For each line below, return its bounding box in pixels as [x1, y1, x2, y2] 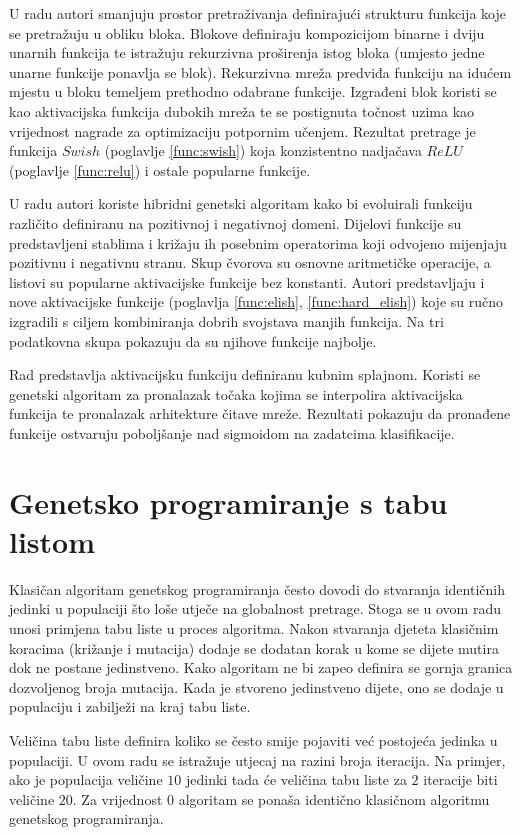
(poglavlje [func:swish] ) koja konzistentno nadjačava [104, 140, 422, 161]
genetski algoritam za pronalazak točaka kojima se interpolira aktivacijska [9, 383, 463, 404]
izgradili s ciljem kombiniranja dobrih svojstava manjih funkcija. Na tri [9, 310, 444, 331]
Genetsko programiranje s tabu [9, 481, 448, 522]
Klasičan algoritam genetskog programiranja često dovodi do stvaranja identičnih [9, 578, 505, 599]
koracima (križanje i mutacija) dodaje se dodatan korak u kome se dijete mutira [9, 637, 499, 658]
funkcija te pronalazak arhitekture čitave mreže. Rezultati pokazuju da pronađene [9, 403, 511, 424]
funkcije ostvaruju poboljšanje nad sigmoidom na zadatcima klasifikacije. [9, 422, 455, 443]
